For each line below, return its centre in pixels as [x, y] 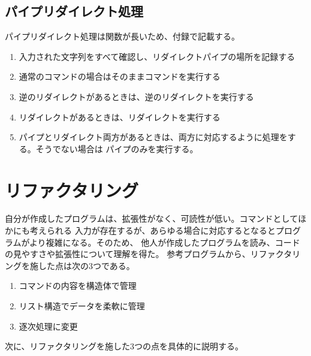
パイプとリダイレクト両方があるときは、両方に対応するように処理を [153, 137]
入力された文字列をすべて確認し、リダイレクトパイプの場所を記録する [157, 56]
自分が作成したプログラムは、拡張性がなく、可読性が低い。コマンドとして [152, 218]
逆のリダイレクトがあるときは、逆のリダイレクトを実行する [136, 96]
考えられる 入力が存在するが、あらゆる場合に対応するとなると [153, 230]
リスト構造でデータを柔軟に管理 [82, 306]
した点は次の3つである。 [86, 265]
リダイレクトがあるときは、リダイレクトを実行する [120, 117]
